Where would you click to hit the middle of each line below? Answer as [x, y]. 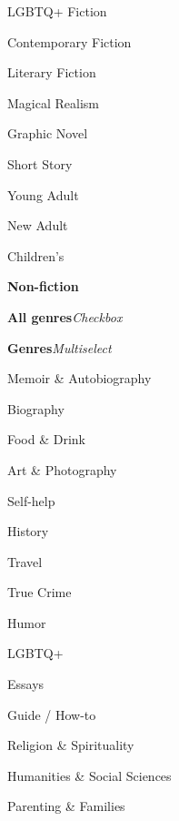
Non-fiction [43, 286]
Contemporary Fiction [70, 41]
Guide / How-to [52, 714]
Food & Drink [47, 439]
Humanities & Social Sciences [89, 775]
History [28, 531]
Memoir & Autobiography [80, 378]
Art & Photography [62, 469]
